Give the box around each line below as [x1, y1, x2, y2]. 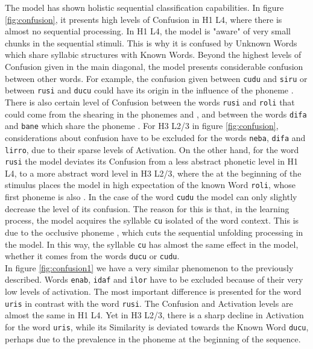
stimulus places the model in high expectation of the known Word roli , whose [5, 178, 296, 191]
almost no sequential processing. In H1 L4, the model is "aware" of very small [5, 25, 291, 37]
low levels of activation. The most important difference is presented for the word [5, 285, 302, 298]
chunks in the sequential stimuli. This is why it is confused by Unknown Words [5, 36, 297, 49]
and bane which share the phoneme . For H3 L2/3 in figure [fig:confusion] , [5, 119, 279, 132]
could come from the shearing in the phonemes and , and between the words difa [5, 107, 307, 120]
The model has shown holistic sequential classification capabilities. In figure [5, 1, 284, 13]
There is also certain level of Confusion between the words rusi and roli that [5, 95, 295, 108]
